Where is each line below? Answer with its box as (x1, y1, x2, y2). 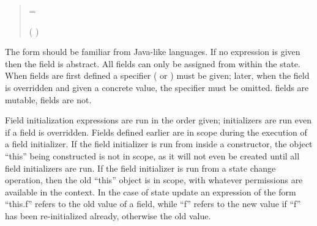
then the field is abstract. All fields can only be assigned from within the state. (5, 57, 300, 70)
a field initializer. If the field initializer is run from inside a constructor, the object (5, 137, 313, 150)
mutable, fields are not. (5, 93, 92, 106)
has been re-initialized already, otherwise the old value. (5, 209, 211, 222)
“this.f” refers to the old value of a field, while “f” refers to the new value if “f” (5, 197, 301, 210)
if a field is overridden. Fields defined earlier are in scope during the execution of (5, 125, 307, 138)
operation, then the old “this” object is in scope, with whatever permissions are (5, 173, 303, 186)
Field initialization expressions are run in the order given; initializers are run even (5, 114, 311, 126)
